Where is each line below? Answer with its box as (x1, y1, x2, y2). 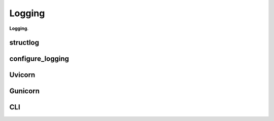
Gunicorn (9, 87, 40, 96)
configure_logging (9, 55, 70, 63)
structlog (9, 38, 40, 47)
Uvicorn (9, 71, 36, 79)
